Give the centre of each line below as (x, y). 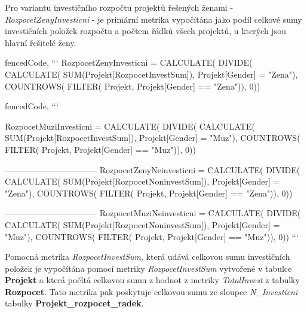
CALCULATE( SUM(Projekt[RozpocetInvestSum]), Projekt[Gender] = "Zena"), (151, 74)
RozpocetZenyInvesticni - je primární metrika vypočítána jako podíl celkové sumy (153, 19)
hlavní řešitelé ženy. (41, 42)
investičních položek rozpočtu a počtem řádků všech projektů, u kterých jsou (145, 31)
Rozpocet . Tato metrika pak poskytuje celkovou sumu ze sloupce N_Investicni (151, 291)
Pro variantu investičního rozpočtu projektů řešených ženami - (119, 7)
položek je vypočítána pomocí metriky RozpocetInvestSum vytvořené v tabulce (148, 268)
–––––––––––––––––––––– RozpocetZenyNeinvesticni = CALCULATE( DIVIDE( (153, 169)
